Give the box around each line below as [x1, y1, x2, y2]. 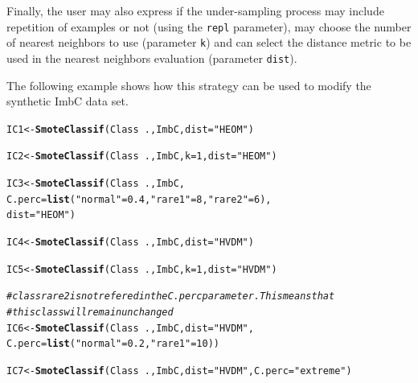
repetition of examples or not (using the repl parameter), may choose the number [6, 18, 412, 35]
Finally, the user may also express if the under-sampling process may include [6, 2, 384, 19]
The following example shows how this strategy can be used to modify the [6, 76, 371, 93]
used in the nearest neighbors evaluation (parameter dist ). [6, 49, 297, 66]
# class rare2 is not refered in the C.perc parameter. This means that [6, 290, 335, 303]
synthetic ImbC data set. [6, 93, 129, 109]
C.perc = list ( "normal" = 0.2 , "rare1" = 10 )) [6, 338, 219, 350]
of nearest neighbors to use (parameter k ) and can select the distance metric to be [6, 34, 412, 51]
